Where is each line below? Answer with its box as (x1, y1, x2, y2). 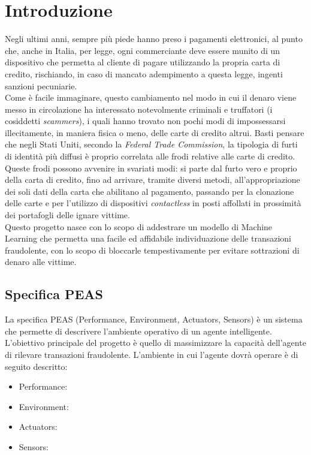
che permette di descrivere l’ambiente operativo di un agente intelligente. (5, 324, 272, 337)
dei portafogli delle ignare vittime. (5, 209, 130, 221)
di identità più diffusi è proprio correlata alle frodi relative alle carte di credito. (5, 150, 295, 162)
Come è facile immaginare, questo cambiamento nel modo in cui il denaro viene (5, 91, 297, 104)
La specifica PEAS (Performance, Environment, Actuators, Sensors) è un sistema (5, 313, 303, 326)
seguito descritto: (5, 360, 68, 372)
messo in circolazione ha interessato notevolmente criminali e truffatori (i (5, 103, 273, 115)
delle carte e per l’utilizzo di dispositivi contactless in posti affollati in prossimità (5, 197, 301, 209)
